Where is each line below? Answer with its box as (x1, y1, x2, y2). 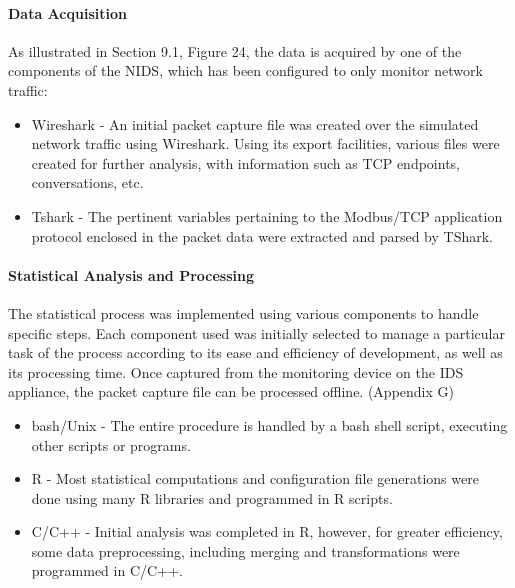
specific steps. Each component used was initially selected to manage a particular (8, 322, 505, 343)
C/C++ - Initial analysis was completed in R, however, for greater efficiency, (31, 521, 503, 542)
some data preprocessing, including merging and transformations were (31, 540, 460, 561)
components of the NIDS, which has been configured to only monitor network (8, 60, 483, 81)
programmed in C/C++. (31, 560, 183, 581)
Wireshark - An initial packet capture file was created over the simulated (31, 113, 479, 134)
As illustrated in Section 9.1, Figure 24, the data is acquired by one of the (8, 40, 462, 61)
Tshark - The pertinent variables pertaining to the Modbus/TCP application (31, 205, 503, 226)
